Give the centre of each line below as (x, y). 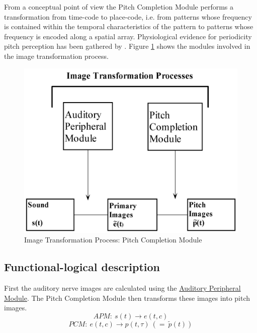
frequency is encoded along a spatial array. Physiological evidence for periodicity (128, 36)
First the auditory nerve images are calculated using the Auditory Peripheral (122, 288)
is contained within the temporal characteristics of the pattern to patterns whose (129, 26)
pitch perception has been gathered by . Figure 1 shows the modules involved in (127, 46)
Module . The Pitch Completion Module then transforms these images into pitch (127, 298)
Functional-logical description (82, 267)
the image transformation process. (57, 56)
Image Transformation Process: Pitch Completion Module (113, 240)
